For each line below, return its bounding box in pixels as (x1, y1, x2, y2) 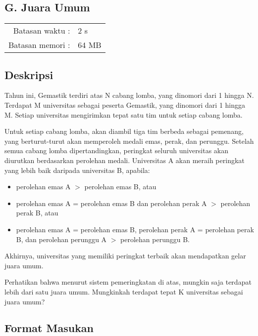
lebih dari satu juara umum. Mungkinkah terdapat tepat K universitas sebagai (4, 286, 243, 296)
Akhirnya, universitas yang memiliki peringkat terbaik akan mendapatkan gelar (4, 251, 246, 261)
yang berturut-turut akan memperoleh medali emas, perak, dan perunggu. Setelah (4, 135, 254, 146)
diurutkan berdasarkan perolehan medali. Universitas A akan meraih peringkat (4, 155, 245, 165)
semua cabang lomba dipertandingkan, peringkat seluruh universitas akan (4, 145, 229, 156)
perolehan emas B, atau (84, 181, 156, 192)
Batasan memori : (8, 39, 70, 51)
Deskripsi (4, 67, 53, 82)
